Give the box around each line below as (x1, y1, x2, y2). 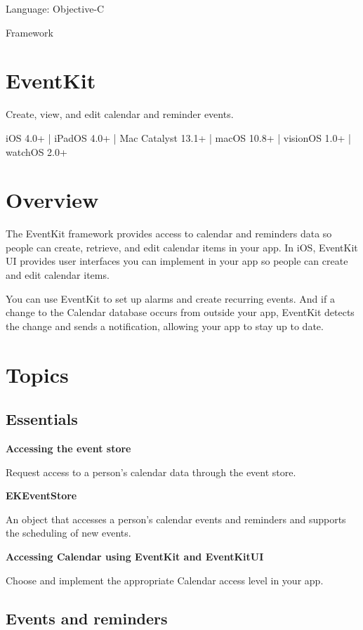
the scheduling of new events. (6, 525, 131, 540)
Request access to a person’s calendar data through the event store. (6, 464, 296, 479)
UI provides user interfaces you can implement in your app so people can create (6, 254, 348, 268)
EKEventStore (6, 488, 77, 503)
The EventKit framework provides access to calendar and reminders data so (6, 226, 332, 241)
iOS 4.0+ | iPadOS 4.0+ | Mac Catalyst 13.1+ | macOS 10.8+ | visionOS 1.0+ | (6, 130, 351, 145)
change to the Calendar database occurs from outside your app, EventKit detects (6, 305, 355, 320)
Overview (6, 185, 99, 214)
